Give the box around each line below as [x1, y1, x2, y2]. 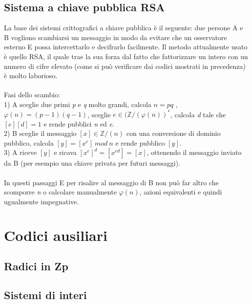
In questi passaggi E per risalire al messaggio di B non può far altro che [4, 177, 219, 187]
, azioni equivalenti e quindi [139, 187, 222, 197]
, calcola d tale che [170, 109, 226, 119]
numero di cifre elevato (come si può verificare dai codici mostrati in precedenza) [4, 61, 246, 71]
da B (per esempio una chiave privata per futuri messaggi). [4, 158, 181, 168]
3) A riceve [4, 147, 37, 157]
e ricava [54, 147, 77, 157]
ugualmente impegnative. [4, 196, 79, 206]
